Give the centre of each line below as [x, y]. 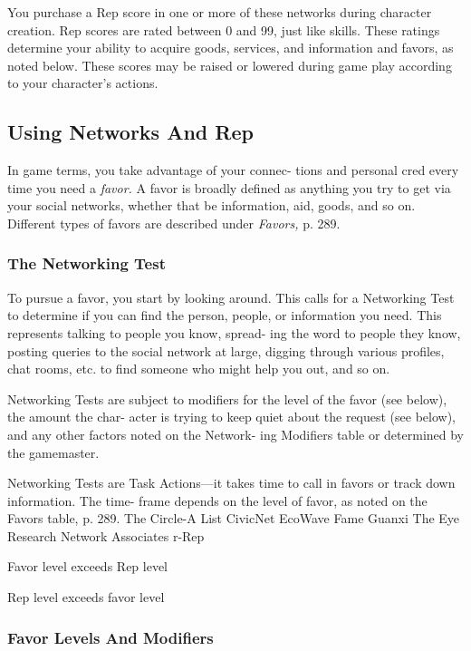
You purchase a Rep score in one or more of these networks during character [220, 12]
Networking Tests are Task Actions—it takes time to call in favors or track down [231, 483]
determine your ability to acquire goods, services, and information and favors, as [231, 48]
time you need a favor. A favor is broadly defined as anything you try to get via [229, 187]
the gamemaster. [53, 452]
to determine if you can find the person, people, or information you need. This [225, 315]
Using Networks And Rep [130, 132]
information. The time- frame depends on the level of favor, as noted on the [217, 500]
